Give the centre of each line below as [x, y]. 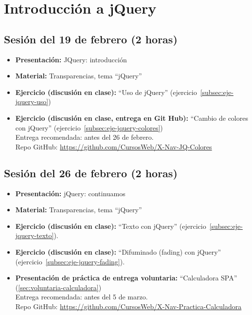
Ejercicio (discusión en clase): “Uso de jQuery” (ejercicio [106, 92]
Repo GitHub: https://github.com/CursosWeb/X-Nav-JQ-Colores [114, 146]
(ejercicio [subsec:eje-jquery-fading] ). [70, 261]
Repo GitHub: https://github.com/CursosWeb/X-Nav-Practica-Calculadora [128, 306]
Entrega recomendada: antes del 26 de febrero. [84, 137]
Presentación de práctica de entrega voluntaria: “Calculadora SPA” [126, 278]
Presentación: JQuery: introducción [71, 59]
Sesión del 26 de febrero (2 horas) [91, 173]
